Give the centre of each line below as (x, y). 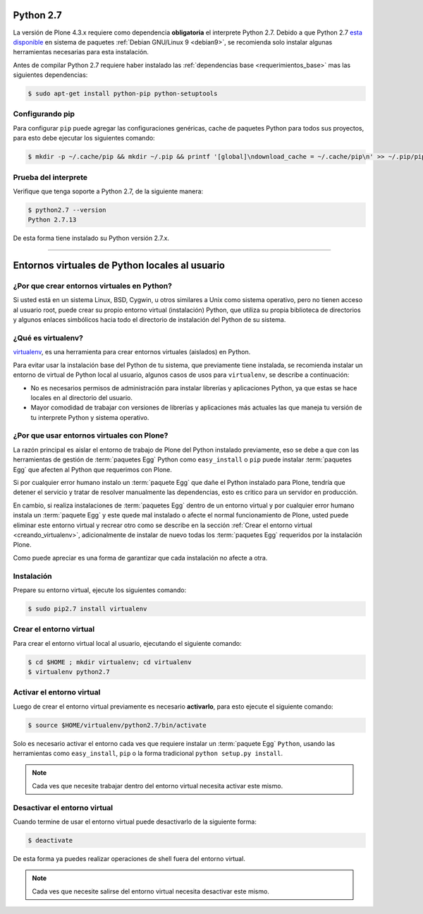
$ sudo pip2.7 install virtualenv (87, 608)
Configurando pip (44, 114)
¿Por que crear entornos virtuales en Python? (93, 286)
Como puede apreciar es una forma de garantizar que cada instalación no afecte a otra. (140, 558)
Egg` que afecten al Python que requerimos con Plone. (93, 469)
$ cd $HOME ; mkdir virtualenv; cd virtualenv (110, 662)
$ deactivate (50, 840)
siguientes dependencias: (50, 75)
